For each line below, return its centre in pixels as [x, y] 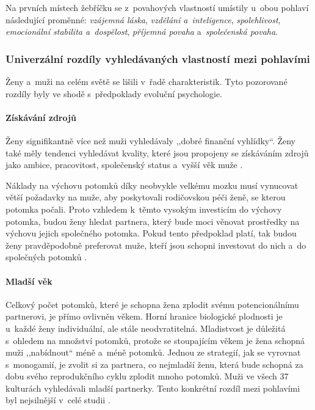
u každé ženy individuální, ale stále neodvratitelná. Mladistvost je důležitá [146, 328]
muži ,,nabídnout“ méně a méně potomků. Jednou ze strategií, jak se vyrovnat [153, 352]
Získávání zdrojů [41, 117]
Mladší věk [29, 281]
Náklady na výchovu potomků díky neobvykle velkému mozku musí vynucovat [152, 185]
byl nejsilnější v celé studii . [58, 400]
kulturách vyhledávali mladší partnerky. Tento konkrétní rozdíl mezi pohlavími [153, 388]
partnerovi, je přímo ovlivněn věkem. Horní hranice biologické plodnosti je [144, 316]
